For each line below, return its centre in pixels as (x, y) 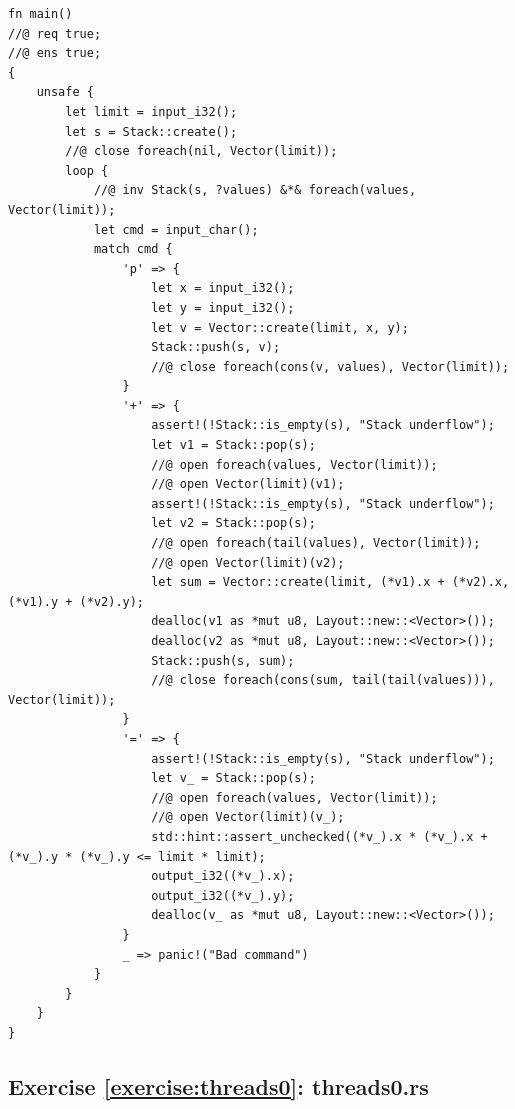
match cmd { (133, 249)
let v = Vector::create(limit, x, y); (280, 327)
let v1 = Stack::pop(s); (233, 445)
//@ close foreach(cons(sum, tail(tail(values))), (323, 680)
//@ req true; (55, 33)
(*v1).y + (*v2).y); (76, 601)
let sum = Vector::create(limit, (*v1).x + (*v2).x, (330, 582)
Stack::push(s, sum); (223, 660)
